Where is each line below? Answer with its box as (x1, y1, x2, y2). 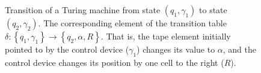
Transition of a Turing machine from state (5, 4, 161, 16)
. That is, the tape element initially (100, 30, 231, 42)
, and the (223, 43, 256, 55)
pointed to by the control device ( (5, 43, 129, 55)
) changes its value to (137, 43, 215, 55)
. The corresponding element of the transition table (38, 17, 227, 29)
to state (199, 4, 227, 16)
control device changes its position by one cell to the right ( (5, 56, 224, 68)
